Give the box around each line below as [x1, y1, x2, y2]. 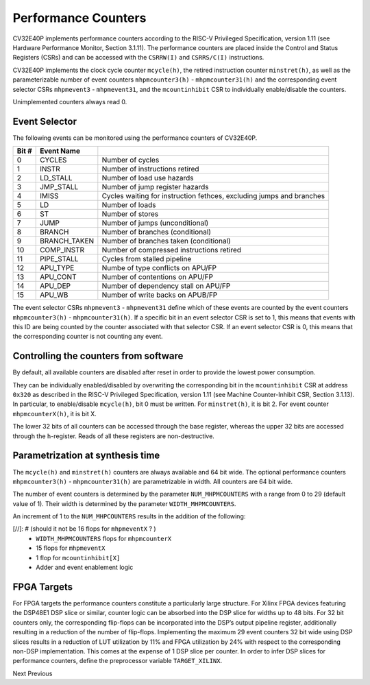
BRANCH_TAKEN [40, 237, 95, 246]
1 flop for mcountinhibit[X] [36, 553, 121, 562]
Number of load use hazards [101, 173, 194, 183]
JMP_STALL [40, 182, 79, 192]
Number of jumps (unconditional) [101, 218, 209, 228]
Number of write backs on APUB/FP [101, 290, 218, 300]
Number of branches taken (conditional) [101, 237, 231, 246]
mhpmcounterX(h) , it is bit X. [12, 409, 97, 418]
